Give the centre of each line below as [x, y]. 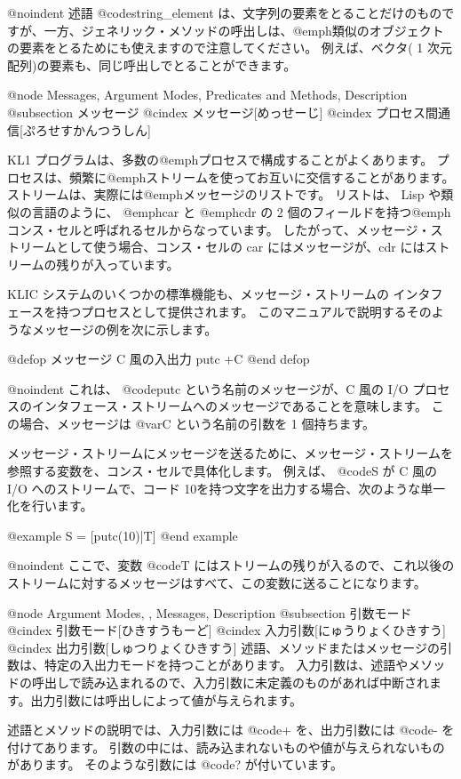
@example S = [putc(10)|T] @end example [123, 535]
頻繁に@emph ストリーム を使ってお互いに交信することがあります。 [262, 177]
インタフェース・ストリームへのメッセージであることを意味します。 [230, 406]
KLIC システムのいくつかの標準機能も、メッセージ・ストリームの [198, 294]
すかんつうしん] [105, 129]
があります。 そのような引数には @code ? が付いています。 [175, 764]
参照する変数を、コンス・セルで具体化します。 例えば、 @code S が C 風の [223, 471]
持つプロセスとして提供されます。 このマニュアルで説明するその [244, 311]
